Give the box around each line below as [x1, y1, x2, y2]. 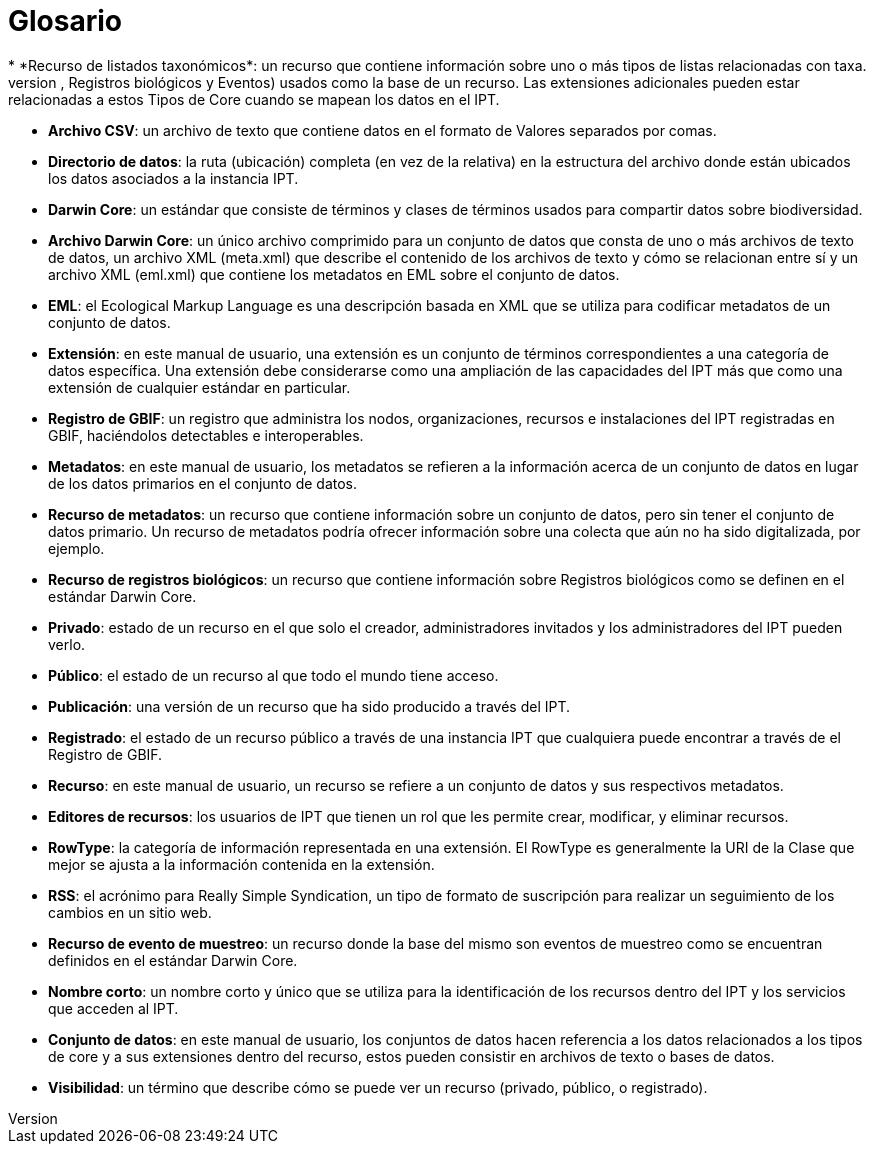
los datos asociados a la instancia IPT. [48, 169, 299, 187]
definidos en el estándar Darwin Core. [48, 951, 298, 969]
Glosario [8, 4, 122, 38]
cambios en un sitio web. [48, 903, 212, 921]
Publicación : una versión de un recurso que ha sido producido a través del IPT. [48, 697, 571, 715]
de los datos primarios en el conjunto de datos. [48, 474, 358, 492]
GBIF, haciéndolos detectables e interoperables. [48, 426, 364, 444]
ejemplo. [48, 539, 105, 557]
